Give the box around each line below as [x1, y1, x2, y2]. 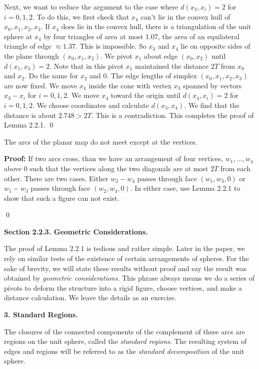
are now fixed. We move [4, 80, 77, 90]
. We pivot [100, 50, 133, 61]
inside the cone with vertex [88, 80, 172, 90]
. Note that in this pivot [50, 60, 124, 71]
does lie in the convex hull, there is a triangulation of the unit [61, 21, 251, 32]
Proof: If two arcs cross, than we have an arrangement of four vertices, [4, 153, 223, 164]
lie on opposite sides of [180, 41, 250, 51]
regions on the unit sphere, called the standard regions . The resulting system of [4, 336, 247, 346]
